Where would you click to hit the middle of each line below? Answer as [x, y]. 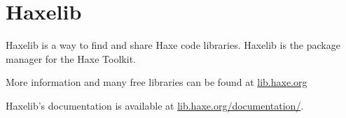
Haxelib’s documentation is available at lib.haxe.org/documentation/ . [155, 105]
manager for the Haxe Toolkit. [71, 58]
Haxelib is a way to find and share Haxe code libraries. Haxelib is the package [173, 45]
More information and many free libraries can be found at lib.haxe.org [157, 82]
